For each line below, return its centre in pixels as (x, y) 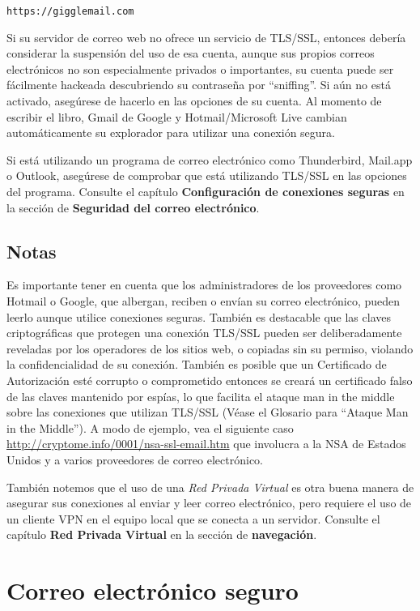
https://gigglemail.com (70, 11)
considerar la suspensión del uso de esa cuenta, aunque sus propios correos (191, 53)
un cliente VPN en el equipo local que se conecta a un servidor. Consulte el (193, 518)
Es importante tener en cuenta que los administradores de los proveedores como (204, 285)
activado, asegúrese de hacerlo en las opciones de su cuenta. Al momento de (194, 101)
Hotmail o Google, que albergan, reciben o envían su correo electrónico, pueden (204, 300)
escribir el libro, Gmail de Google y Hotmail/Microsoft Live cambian (177, 116)
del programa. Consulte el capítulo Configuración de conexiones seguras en (206, 191)
